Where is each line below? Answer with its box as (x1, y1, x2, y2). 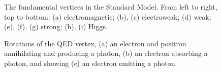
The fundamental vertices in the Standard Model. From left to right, (4, 2, 217, 12)
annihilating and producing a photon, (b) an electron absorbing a (4, 48, 208, 58)
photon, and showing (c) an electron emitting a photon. (4, 57, 177, 68)
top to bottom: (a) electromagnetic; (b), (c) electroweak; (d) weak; (4, 11, 211, 22)
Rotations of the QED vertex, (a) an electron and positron (4, 38, 186, 48)
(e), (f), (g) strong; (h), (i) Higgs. (4, 21, 108, 32)
